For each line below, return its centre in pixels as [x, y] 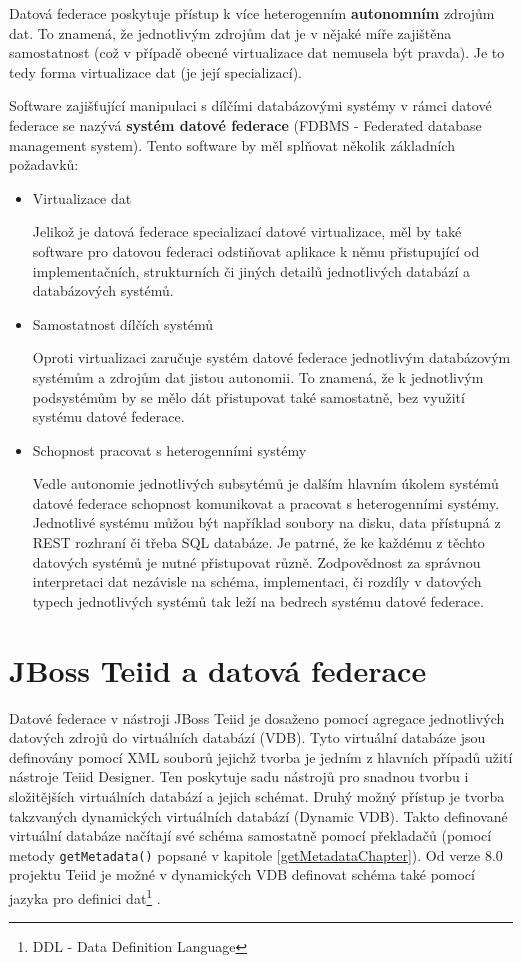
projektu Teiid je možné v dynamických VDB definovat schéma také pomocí [242, 874]
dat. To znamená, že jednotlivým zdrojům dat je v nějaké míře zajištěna [230, 32]
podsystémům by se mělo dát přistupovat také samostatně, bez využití [248, 396]
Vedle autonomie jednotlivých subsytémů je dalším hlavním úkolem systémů [265, 483]
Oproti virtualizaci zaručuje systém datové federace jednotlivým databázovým [271, 357]
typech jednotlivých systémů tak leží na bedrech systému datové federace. [258, 600]
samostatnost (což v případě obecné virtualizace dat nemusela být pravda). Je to [257, 52]
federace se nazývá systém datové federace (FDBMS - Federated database [245, 124]
